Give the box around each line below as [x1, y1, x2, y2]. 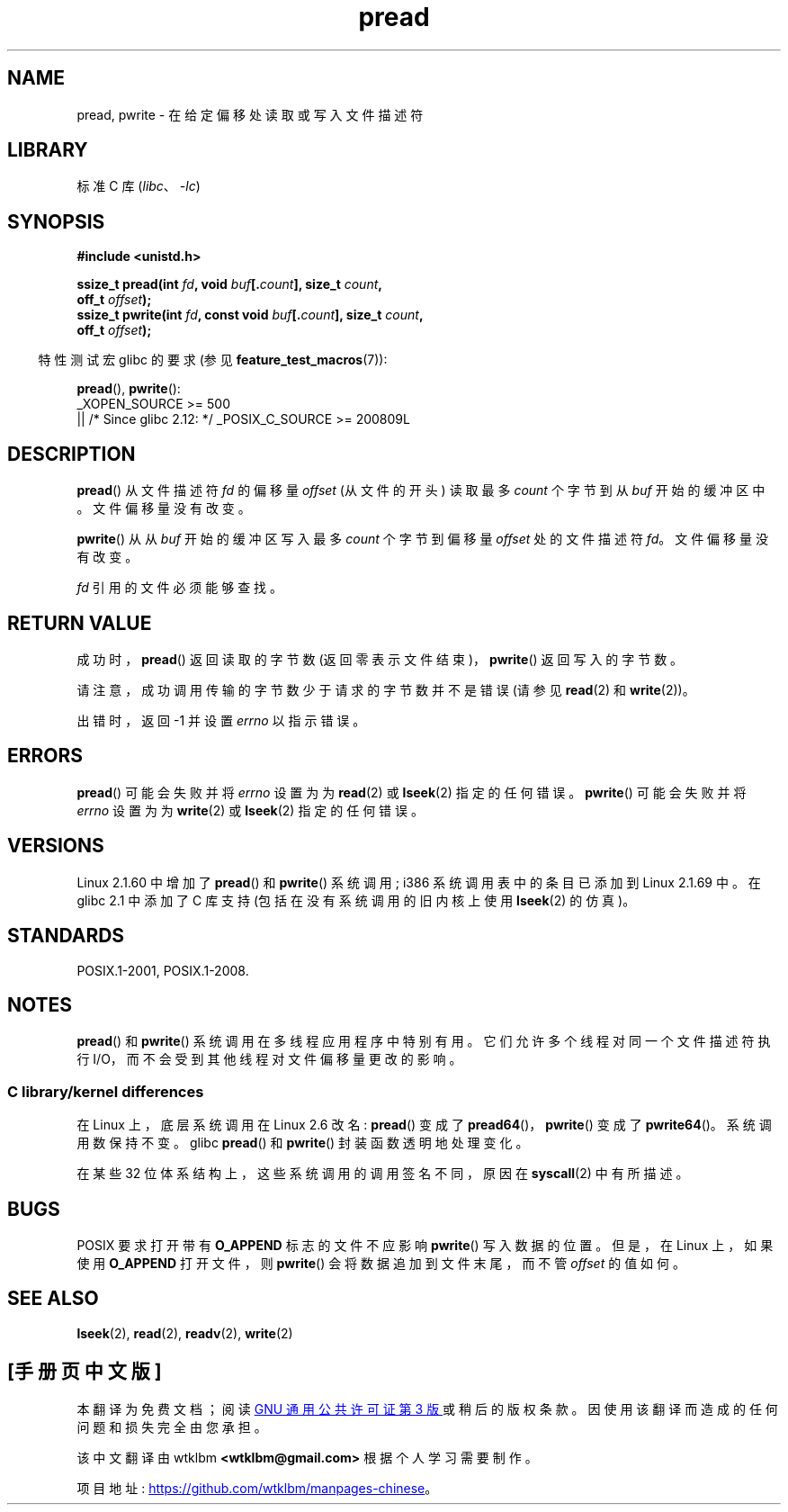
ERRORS [7, 744, 84, 768]
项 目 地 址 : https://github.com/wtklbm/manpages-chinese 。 [76, 1480, 438, 1496]
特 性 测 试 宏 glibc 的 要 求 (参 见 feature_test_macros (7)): [38, 352, 388, 368]
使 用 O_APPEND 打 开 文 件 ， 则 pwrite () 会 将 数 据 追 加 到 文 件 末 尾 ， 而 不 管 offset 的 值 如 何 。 [76, 1255, 685, 1271]
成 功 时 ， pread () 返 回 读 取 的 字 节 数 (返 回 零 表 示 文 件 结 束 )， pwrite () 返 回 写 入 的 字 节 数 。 [76, 651, 684, 667]
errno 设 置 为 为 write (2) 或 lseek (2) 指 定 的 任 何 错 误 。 [76, 802, 424, 818]
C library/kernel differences [7, 1082, 204, 1101]
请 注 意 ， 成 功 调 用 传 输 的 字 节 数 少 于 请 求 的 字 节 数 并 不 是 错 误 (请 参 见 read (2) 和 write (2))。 [76, 681, 695, 697]
